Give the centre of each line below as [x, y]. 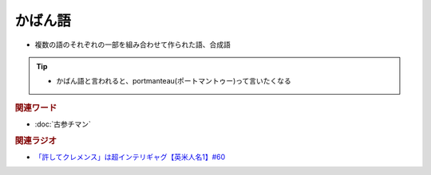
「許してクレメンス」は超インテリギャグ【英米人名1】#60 [130, 157]
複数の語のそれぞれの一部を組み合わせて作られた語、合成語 [132, 45]
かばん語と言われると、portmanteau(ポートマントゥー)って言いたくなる [174, 81]
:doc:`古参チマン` [63, 124]
